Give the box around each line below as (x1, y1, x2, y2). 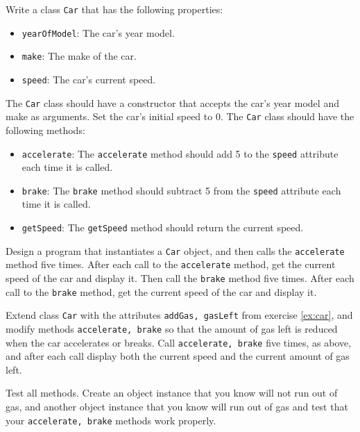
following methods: (6, 122, 85, 137)
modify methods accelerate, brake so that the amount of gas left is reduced (6, 321, 338, 335)
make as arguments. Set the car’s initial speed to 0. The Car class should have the (6, 109, 354, 124)
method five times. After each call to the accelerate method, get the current (6, 257, 336, 272)
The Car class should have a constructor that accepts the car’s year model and (6, 95, 339, 110)
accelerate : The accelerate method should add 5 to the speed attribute (22, 146, 338, 160)
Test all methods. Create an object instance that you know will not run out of (6, 385, 338, 400)
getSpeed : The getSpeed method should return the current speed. (22, 220, 304, 235)
